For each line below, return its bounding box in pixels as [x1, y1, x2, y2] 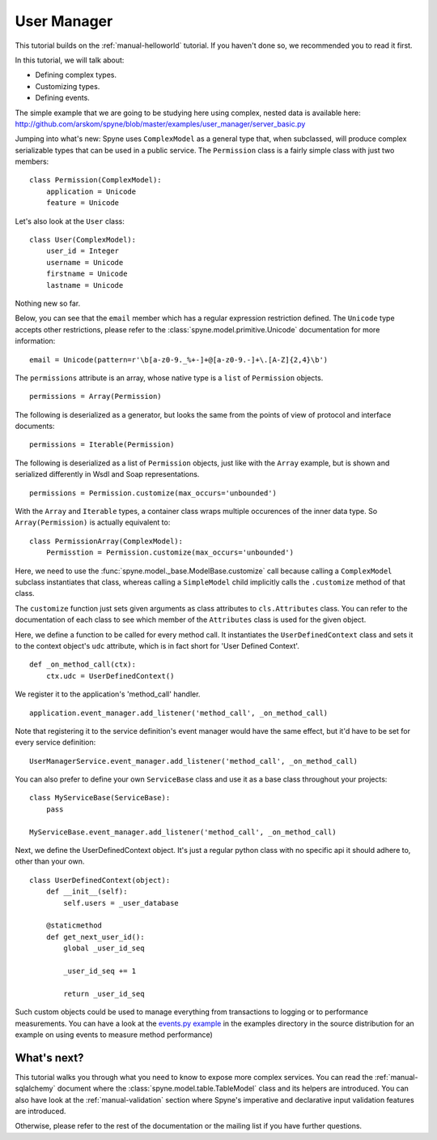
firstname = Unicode [45, 269, 128, 279]
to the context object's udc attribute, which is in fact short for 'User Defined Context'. [15, 641, 299, 650]
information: [15, 336, 56, 346]
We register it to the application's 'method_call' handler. [15, 689, 201, 699]
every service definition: [15, 738, 96, 748]
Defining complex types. [35, 70, 117, 80]
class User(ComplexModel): [29, 235, 137, 245]
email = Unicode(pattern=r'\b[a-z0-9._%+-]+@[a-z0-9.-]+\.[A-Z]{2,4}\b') [29, 355, 329, 364]
